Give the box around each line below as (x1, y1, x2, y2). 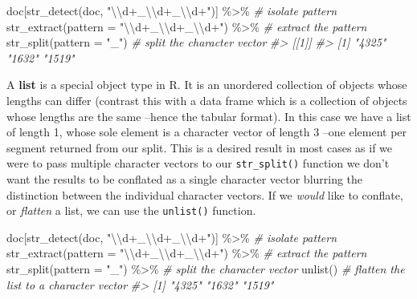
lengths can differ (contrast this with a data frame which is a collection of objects (6, 91, 407, 108)
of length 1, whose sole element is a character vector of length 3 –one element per (6, 123, 407, 140)
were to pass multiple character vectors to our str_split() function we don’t (6, 155, 390, 172)
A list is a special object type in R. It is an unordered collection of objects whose (6, 76, 407, 93)
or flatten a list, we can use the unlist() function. (6, 202, 256, 219)
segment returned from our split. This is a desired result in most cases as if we (6, 139, 393, 156)
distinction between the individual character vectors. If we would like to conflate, (6, 186, 403, 203)
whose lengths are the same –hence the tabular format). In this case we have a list (6, 107, 411, 124)
